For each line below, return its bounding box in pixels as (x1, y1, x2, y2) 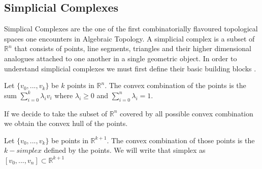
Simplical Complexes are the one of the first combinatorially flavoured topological (4, 23, 258, 34)
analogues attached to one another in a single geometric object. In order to (4, 53, 237, 63)
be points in (51, 135, 88, 145)
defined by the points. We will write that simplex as (44, 145, 206, 155)
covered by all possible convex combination (120, 108, 253, 118)
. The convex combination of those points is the (107, 135, 255, 145)
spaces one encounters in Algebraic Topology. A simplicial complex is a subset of (4, 33, 255, 44)
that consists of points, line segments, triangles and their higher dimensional (14, 43, 251, 54)
